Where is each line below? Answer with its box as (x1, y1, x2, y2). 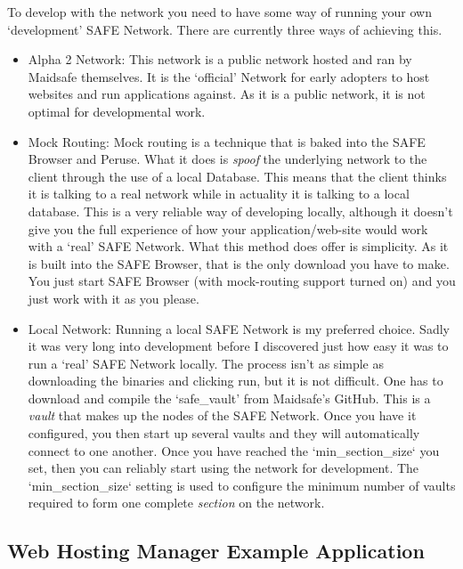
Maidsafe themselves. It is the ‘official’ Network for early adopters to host (28, 67, 430, 85)
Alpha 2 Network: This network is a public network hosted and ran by (28, 50, 412, 69)
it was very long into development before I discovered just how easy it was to (28, 337, 449, 355)
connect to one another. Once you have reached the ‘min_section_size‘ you (28, 441, 440, 459)
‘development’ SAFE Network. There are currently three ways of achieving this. (7, 20, 443, 38)
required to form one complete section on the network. (28, 493, 325, 512)
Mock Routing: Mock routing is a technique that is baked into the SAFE (28, 132, 426, 150)
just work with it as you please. (28, 289, 199, 307)
